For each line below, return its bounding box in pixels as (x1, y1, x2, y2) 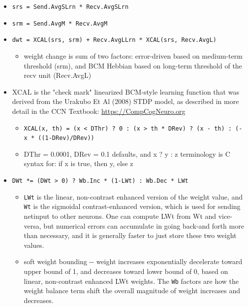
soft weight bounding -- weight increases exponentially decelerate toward (24, 256, 243, 267)
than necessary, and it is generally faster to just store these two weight (24, 230, 237, 240)
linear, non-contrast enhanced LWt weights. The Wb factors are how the (24, 275, 239, 286)
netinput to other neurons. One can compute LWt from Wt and (24, 211, 217, 221)
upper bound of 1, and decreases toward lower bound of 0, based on (24, 266, 228, 276)
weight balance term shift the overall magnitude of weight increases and (24, 285, 240, 296)
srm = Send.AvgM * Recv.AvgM (12, 20, 108, 27)
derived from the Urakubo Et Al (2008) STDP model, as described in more (12, 96, 239, 106)
